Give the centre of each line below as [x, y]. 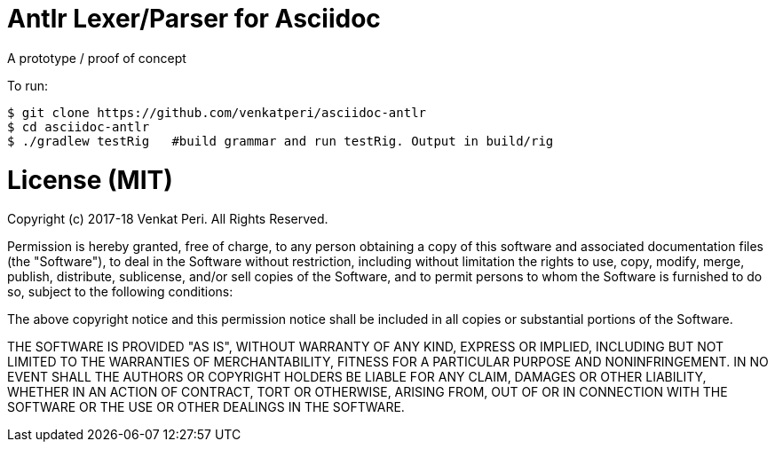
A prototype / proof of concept [97, 58]
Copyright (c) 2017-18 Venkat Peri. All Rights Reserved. [168, 219]
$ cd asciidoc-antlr [79, 126]
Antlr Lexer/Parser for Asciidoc [194, 19]
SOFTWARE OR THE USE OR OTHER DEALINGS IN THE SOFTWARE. [206, 407]
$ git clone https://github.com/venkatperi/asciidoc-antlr [217, 112]
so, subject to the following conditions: [120, 292]
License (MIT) [90, 180]
